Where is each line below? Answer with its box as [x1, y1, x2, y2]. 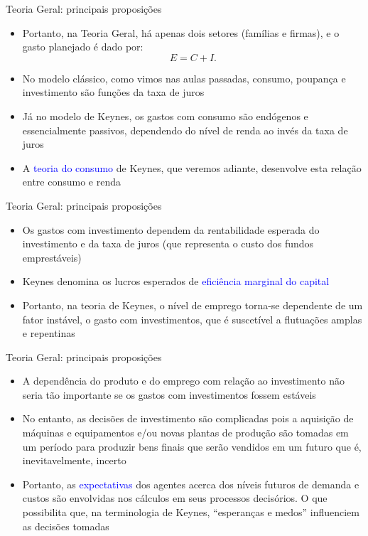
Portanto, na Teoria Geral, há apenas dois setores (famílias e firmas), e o [22, 25, 340, 40]
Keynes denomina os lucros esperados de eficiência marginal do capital [22, 274, 330, 289]
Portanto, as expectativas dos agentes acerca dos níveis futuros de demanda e [22, 476, 359, 491]
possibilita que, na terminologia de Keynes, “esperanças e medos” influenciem [22, 505, 359, 520]
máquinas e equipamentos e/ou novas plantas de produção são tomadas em [22, 425, 349, 440]
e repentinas [22, 326, 75, 341]
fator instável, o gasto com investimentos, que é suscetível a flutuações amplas [22, 311, 362, 326]
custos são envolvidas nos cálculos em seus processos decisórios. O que [22, 491, 328, 505]
